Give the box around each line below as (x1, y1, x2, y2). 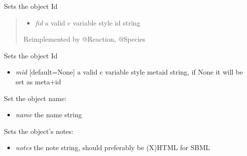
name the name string (15, 109, 82, 120)
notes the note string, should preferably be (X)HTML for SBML (15, 142, 210, 153)
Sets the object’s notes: (4, 126, 73, 136)
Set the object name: (4, 93, 67, 103)
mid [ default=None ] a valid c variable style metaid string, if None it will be (15, 67, 243, 77)
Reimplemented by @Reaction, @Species (23, 34, 145, 44)
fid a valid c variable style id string (35, 17, 141, 27)
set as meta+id (15, 76, 61, 86)
